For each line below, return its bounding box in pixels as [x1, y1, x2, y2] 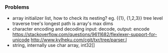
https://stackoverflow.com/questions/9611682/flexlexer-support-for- [12, 32, 157, 38]
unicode [12, 37, 30, 43]
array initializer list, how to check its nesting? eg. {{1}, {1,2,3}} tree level [12, 15, 163, 21]
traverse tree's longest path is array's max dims [12, 20, 114, 26]
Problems [5, 4, 29, 11]
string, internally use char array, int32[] [12, 42, 96, 48]
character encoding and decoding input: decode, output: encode [12, 26, 150, 32]
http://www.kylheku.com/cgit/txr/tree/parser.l [30, 37, 127, 43]
